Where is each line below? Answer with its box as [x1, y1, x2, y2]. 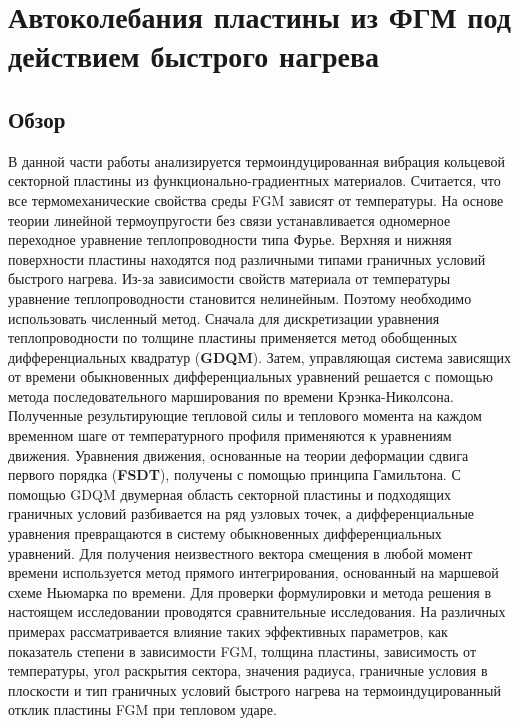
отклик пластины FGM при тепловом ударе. [8, 699, 277, 720]
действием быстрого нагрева [8, 35, 380, 76]
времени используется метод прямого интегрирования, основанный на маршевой [8, 562, 499, 583]
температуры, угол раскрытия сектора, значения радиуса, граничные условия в [8, 660, 488, 681]
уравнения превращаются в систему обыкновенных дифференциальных [8, 523, 442, 544]
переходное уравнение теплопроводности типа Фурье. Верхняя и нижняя [8, 229, 452, 250]
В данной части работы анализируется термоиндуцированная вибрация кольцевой [8, 150, 506, 171]
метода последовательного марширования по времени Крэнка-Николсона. [8, 385, 454, 406]
